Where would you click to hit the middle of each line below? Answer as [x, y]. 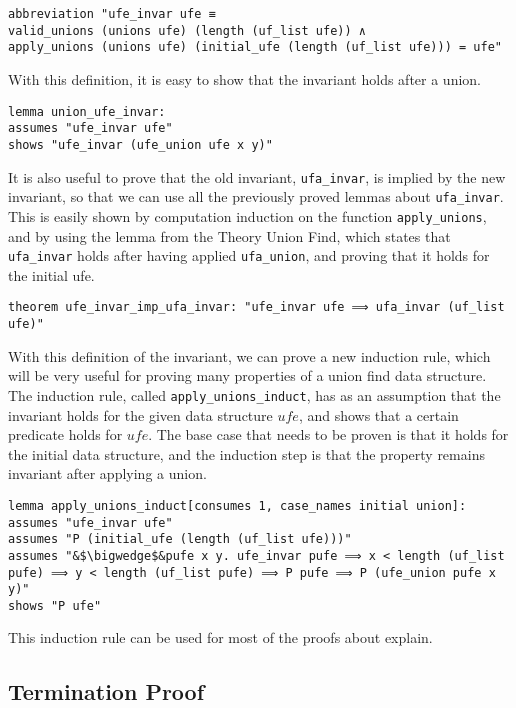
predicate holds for [65, 434]
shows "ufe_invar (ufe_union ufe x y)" [140, 144]
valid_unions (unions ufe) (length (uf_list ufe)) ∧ [187, 30]
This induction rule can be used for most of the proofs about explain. [220, 637]
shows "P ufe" [55, 605]
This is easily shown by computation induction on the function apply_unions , [247, 215]
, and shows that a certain [378, 414]
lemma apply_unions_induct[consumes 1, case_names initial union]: [237, 505]
